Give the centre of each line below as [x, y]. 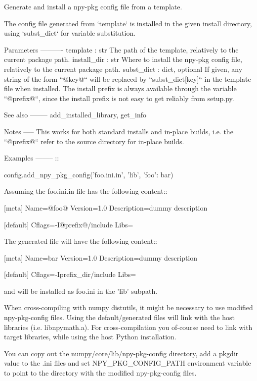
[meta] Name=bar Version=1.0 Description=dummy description [101, 257]
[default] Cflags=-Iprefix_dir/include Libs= [70, 274]
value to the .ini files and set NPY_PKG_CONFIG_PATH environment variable [128, 363]
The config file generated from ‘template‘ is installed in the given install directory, [128, 23]
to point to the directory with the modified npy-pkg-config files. [100, 373]
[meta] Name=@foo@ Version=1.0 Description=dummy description [106, 207]
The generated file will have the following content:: [81, 241]
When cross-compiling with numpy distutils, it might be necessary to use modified [128, 307]
